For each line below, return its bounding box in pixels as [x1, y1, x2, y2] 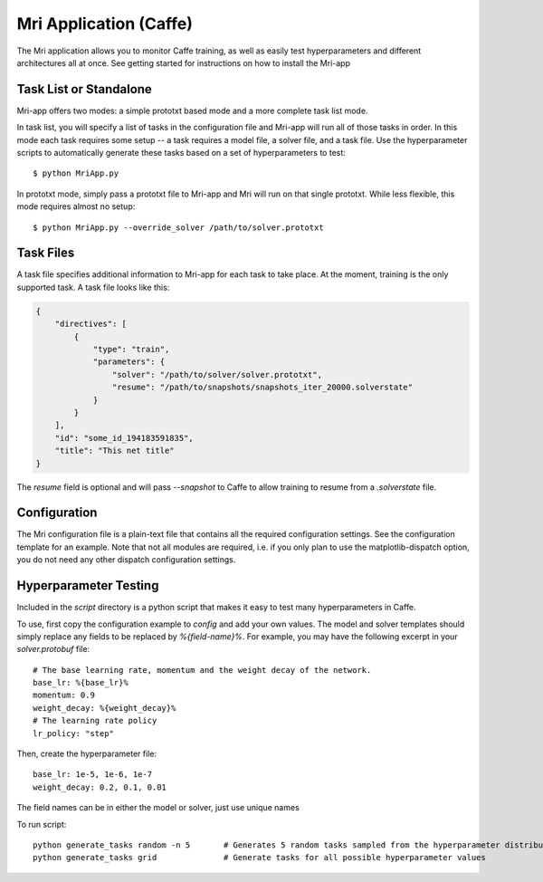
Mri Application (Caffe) [16, 14, 194, 34]
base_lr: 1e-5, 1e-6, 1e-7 [33, 770, 153, 780]
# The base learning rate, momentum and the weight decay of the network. [33, 665, 372, 675]
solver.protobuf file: [16, 644, 90, 655]
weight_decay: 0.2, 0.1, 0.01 [33, 781, 167, 792]
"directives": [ [54, 319, 127, 330]
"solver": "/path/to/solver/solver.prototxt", [111, 369, 323, 379]
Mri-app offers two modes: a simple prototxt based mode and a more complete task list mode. [16, 105, 368, 116]
